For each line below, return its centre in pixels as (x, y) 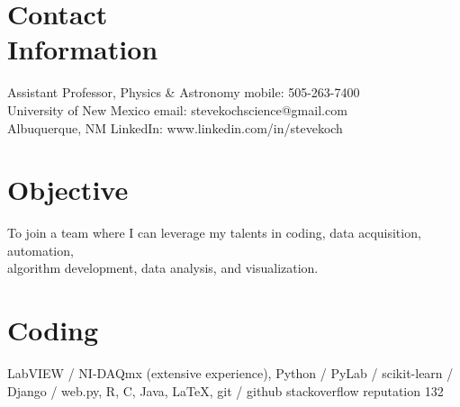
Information (83, 49)
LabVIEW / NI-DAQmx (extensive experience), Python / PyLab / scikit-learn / (230, 373)
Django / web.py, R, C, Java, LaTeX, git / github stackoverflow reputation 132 (225, 390)
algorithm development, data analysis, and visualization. (163, 268)
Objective (68, 190)
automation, (41, 250)
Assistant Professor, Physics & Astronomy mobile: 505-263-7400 (184, 92)
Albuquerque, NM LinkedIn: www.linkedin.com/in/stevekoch (175, 127)
